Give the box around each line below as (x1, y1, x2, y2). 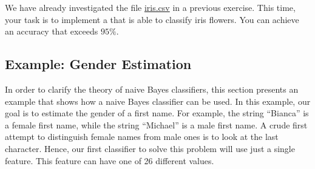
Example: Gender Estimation (5, 55, 192, 73)
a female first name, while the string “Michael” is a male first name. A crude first (5, 118, 308, 131)
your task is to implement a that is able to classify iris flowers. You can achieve (5, 13, 299, 25)
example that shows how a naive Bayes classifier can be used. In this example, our (5, 94, 311, 107)
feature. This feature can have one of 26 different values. (5, 154, 214, 167)
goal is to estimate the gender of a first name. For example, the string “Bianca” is (5, 107, 309, 119)
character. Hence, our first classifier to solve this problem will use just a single (5, 142, 295, 154)
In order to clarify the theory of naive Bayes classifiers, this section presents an (5, 82, 299, 95)
